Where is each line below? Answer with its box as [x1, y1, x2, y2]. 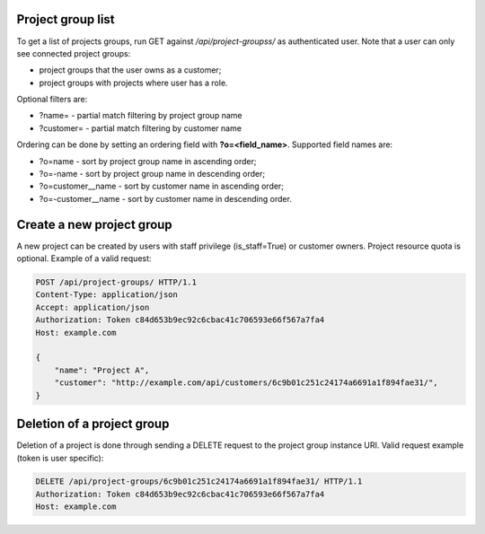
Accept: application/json [35, 302, 150, 312]
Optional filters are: [16, 94, 88, 105]
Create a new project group [16, 216, 172, 232]
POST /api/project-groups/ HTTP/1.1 [35, 277, 198, 287]
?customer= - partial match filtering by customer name [39, 122, 242, 134]
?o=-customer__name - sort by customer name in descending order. [39, 193, 292, 204]
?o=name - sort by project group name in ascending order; [39, 155, 257, 166]
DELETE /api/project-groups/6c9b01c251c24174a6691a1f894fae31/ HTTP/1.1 [35, 477, 363, 486]
